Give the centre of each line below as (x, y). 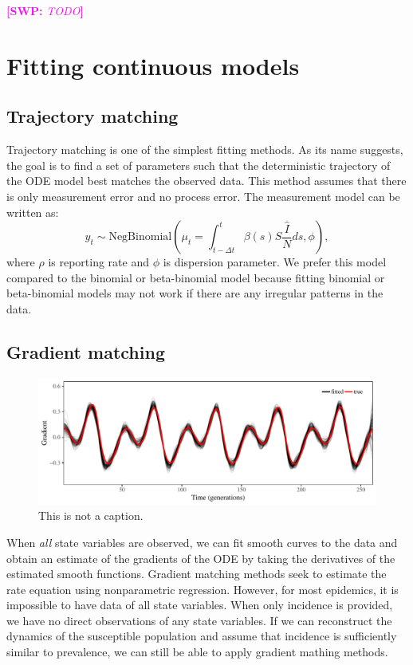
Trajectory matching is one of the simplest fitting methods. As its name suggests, (205, 150)
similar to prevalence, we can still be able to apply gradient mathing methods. (197, 652)
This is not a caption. (91, 515)
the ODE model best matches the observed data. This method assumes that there (206, 181)
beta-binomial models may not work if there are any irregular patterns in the (195, 293)
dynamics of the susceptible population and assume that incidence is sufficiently (202, 636)
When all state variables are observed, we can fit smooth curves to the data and (202, 542)
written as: (33, 212)
